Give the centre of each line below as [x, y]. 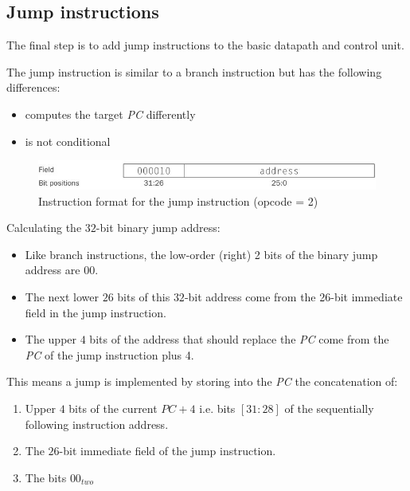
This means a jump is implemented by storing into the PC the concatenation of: [202, 381]
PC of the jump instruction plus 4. [109, 354]
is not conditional [68, 141]
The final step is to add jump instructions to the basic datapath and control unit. [205, 45]
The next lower [62, 297]
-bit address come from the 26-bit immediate [293, 297]
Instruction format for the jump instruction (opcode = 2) [178, 200]
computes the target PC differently [110, 114]
